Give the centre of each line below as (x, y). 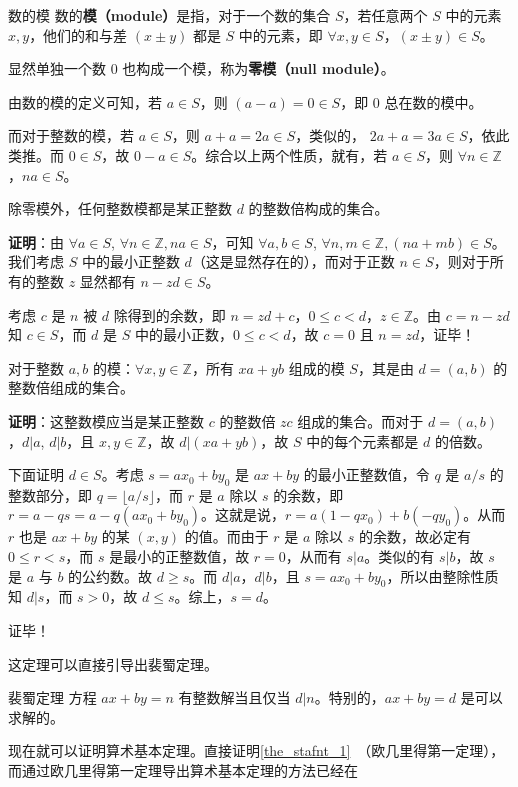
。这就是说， (243, 514)
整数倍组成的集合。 (71, 387)
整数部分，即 (50, 494)
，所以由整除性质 (442, 575)
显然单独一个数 (57, 68)
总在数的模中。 (433, 101)
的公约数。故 (110, 575)
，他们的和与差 (78, 34)
